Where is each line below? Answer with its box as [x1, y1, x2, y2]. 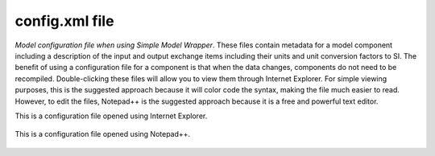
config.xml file [14, 12, 114, 30]
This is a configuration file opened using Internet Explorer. [14, 111, 208, 121]
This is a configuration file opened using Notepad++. [14, 129, 191, 139]
